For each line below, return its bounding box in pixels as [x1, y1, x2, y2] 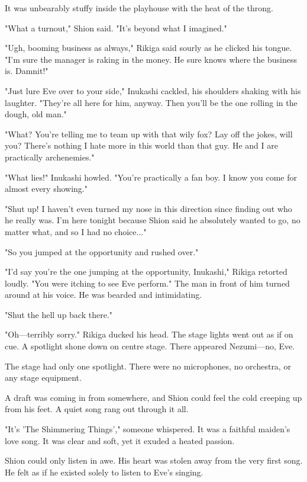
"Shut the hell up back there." [5, 308, 113, 320]
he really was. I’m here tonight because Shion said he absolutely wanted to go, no [5, 214, 300, 226]
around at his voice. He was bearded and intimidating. [5, 288, 202, 301]
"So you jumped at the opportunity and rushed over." [5, 245, 199, 258]
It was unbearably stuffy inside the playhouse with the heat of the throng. [5, 2, 273, 14]
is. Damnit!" [5, 65, 49, 77]
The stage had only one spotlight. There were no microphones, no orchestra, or [5, 359, 291, 372]
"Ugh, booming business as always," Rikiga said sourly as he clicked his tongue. [5, 41, 292, 54]
